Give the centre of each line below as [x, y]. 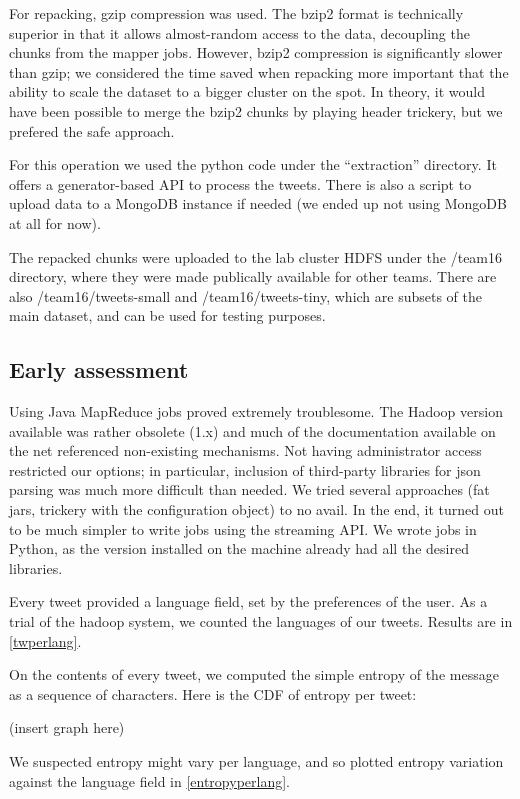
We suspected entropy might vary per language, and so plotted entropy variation [256, 761]
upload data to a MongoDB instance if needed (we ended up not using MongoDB [258, 203]
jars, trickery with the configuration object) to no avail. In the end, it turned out [256, 509]
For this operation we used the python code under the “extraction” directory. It [253, 164]
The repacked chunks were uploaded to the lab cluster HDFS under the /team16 [256, 256]
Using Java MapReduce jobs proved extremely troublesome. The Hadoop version [256, 411]
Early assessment [99, 369]
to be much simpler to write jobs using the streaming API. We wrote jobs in [243, 528]
